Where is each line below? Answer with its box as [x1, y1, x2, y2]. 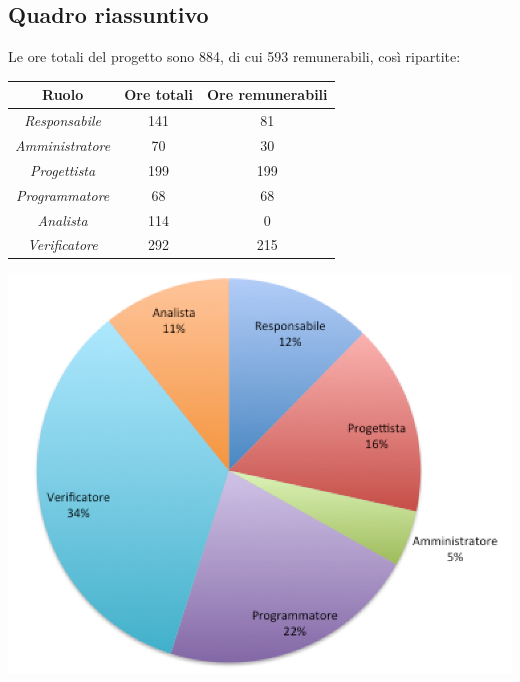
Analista [37, 209, 88, 230]
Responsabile [24, 110, 101, 131]
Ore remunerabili [207, 84, 328, 105]
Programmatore [15, 184, 110, 205]
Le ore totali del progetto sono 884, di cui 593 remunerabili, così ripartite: [8, 46, 461, 67]
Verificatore [27, 234, 98, 255]
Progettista [30, 159, 96, 180]
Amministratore [15, 134, 111, 155]
